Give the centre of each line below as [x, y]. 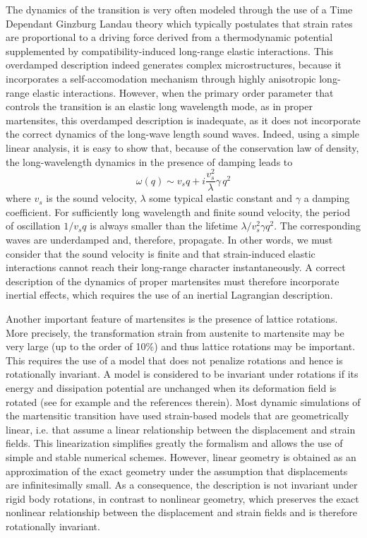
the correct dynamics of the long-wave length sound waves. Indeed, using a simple [182, 134]
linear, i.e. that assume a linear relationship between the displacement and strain [181, 429]
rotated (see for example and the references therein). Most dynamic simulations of [183, 401]
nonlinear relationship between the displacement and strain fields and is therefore [181, 512]
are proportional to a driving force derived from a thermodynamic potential [169, 37]
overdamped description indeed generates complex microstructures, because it [174, 65]
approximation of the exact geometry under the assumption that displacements [177, 471]
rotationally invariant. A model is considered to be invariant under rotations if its [182, 374]
